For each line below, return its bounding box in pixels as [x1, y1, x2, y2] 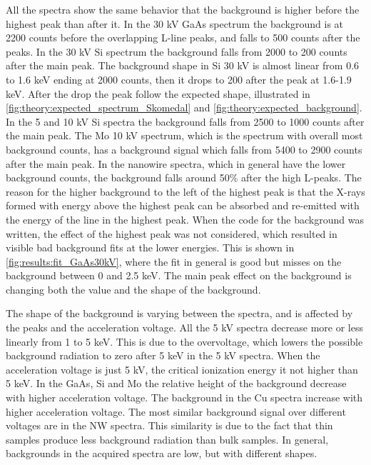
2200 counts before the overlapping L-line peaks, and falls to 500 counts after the [6, 30, 360, 45]
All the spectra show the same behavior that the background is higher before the [6, 2, 360, 16]
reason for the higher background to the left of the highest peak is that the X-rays [6, 184, 365, 199]
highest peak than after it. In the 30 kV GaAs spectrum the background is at [6, 16, 344, 31]
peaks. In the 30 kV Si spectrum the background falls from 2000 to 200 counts [6, 44, 347, 59]
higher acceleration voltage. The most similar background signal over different [6, 404, 346, 419]
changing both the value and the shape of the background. [6, 281, 261, 296]
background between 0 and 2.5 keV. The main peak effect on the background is [6, 268, 352, 283]
